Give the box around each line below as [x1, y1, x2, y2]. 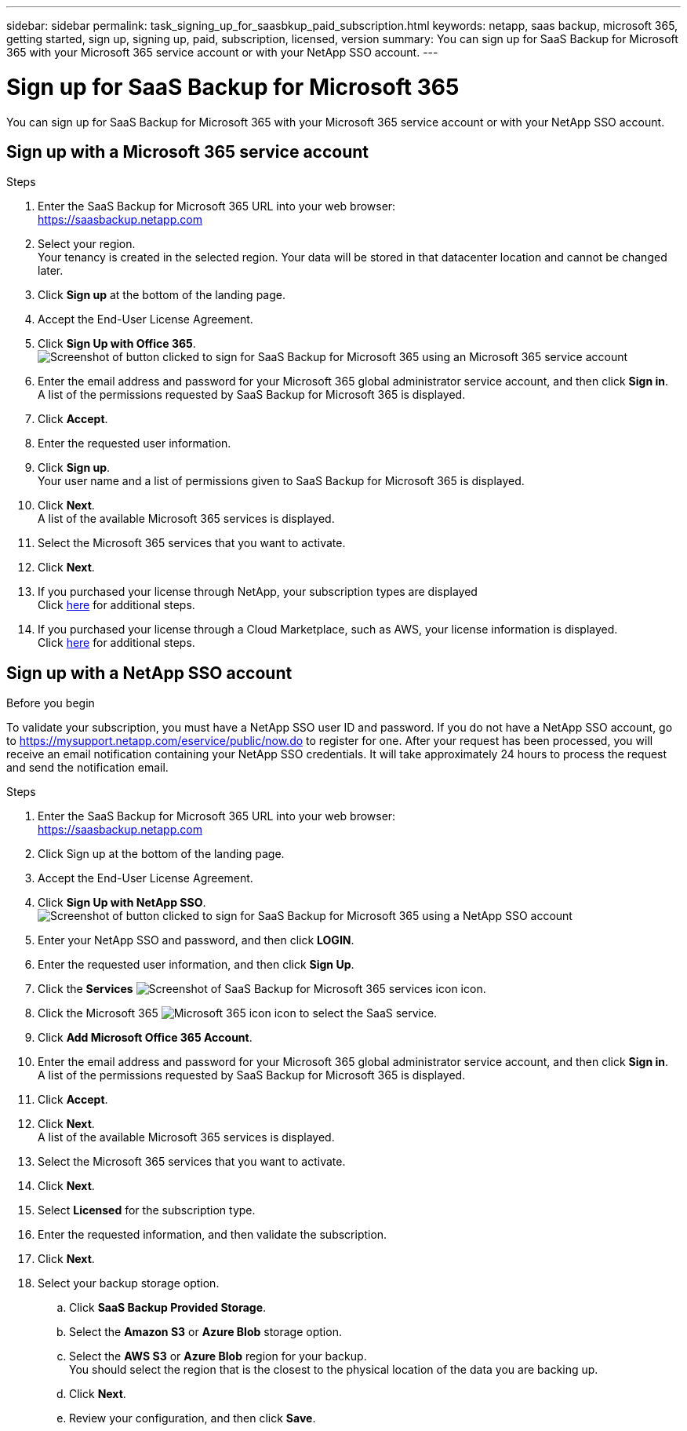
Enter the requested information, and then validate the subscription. [38, 1228, 387, 1242]
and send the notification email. [6, 761, 169, 775]
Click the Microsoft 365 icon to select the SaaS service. [38, 1006, 438, 1020]
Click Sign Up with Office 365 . [38, 337, 196, 351]
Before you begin [6, 696, 95, 710]
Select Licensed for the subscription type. [38, 1203, 256, 1217]
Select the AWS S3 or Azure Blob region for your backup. [69, 1349, 367, 1363]
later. [38, 264, 64, 278]
